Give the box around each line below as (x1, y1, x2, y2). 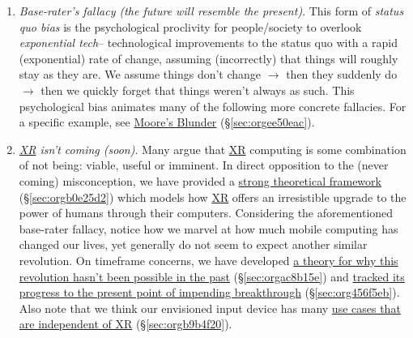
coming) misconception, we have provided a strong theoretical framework (19, 172, 381, 189)
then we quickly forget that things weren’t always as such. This (40, 81, 355, 98)
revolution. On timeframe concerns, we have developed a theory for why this (19, 251, 398, 268)
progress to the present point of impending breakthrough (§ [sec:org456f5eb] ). (19, 284, 400, 301)
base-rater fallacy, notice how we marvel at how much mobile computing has (19, 220, 398, 237)
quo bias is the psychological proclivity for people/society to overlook (19, 18, 362, 35)
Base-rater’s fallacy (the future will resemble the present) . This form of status (19, 2, 404, 19)
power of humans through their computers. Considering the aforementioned (19, 204, 394, 221)
